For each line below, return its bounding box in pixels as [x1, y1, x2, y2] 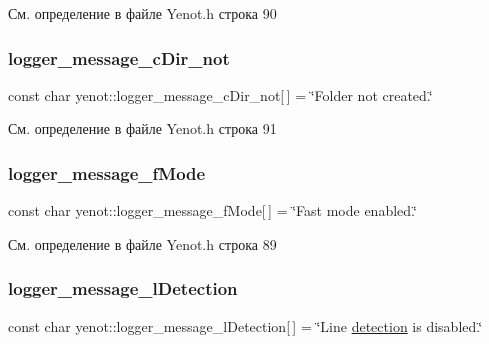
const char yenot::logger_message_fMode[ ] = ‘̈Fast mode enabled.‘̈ [8, 200, 417, 221]
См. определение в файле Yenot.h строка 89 [8, 233, 277, 254]
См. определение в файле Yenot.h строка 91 [8, 118, 277, 139]
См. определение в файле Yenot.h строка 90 [8, 3, 277, 23]
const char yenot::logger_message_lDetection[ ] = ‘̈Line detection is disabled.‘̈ [8, 315, 483, 336]
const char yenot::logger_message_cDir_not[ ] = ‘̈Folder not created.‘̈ [8, 84, 433, 105]
